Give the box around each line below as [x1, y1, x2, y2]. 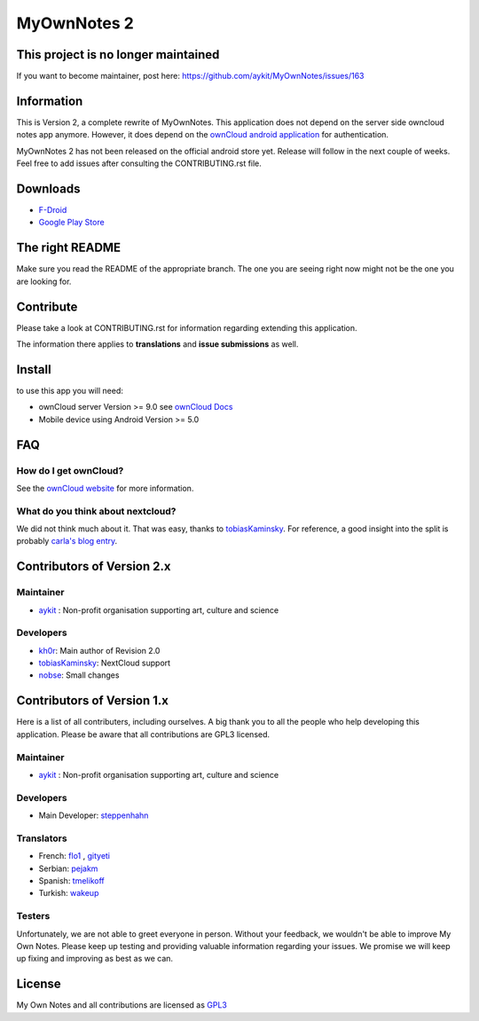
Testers [16, 910, 51, 923]
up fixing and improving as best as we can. [16, 954, 173, 964]
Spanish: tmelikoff [38, 875, 106, 886]
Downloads [16, 181, 81, 196]
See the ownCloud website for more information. [16, 483, 194, 493]
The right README [16, 240, 122, 255]
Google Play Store [38, 217, 106, 228]
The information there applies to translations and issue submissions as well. [16, 339, 299, 349]
